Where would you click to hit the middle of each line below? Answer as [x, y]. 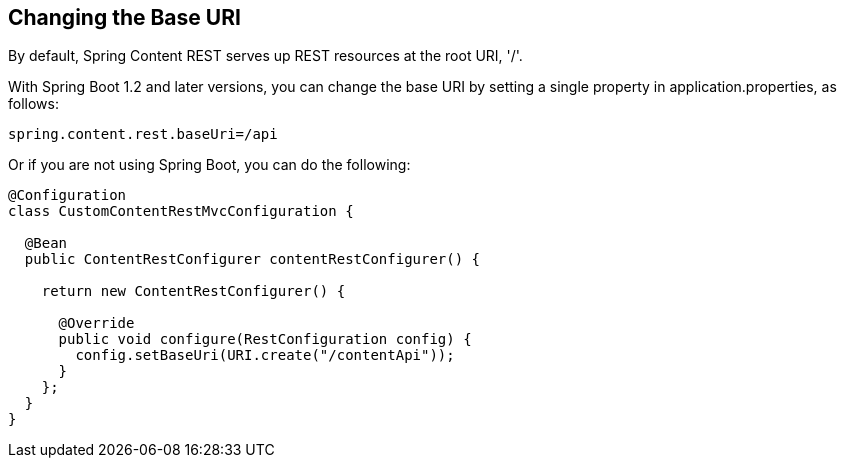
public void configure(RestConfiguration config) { [265, 339]
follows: [33, 104]
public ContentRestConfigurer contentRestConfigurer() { [252, 259]
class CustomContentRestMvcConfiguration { [181, 211]
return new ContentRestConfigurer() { [193, 291]
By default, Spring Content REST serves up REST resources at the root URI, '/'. [265, 56]
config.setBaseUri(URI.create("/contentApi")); [265, 355]
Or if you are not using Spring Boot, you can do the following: [209, 165]
